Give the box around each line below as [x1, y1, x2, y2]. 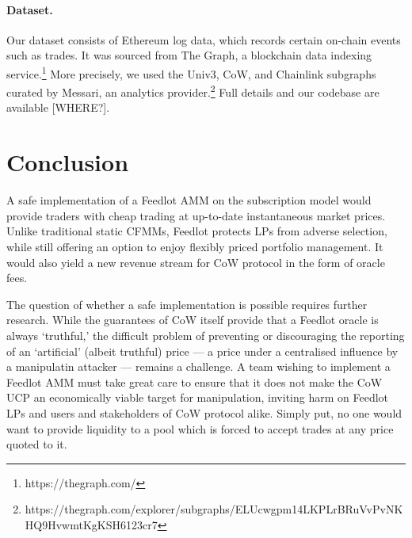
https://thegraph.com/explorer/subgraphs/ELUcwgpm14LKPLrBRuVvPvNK [25, 501, 403, 517]
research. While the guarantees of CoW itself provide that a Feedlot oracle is [6, 311, 379, 328]
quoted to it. [6, 436, 67, 452]
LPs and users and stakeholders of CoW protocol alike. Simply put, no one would [6, 404, 402, 421]
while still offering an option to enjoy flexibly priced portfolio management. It [6, 238, 383, 254]
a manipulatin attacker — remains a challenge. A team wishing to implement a [6, 358, 391, 375]
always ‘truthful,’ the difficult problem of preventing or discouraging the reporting [6, 326, 405, 343]
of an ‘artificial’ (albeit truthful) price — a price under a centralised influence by [6, 342, 399, 359]
